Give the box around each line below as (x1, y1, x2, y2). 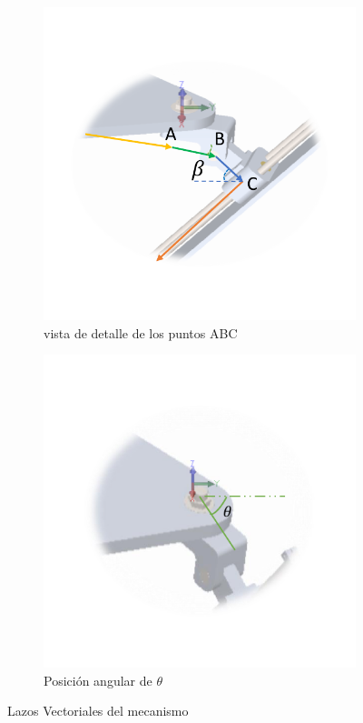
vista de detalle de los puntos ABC (44, 323, 238, 342)
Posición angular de (44, 670, 152, 689)
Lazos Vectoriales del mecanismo (7, 701, 189, 720)
